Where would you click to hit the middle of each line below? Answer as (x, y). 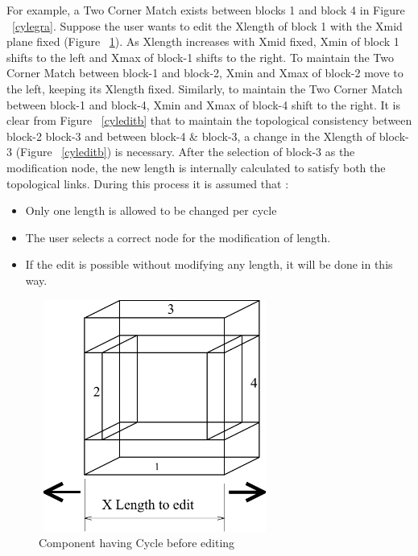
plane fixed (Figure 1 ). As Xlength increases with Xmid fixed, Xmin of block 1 (203, 41)
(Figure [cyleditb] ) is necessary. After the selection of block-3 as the (185, 152)
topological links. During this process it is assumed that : (148, 183)
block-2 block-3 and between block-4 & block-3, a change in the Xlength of (191, 136)
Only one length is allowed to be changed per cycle (151, 210)
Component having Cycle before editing (137, 543)
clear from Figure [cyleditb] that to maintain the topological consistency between (209, 120)
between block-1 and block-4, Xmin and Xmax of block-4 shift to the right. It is (204, 104)
